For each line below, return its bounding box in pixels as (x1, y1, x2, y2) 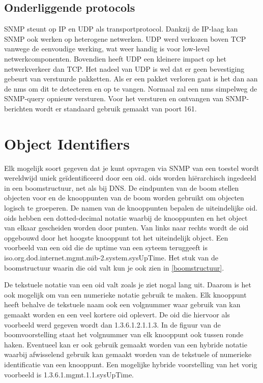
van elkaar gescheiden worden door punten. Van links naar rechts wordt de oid (4, 222, 249, 233)
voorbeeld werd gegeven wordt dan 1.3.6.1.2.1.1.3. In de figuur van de (4, 319, 221, 330)
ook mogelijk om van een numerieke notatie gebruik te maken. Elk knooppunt (4, 289, 247, 300)
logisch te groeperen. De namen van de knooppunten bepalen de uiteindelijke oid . (4, 202, 258, 213)
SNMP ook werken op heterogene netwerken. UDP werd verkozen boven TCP (4, 33, 246, 44)
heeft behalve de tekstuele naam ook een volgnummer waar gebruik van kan (4, 299, 241, 310)
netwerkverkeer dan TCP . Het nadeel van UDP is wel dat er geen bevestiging (4, 63, 245, 74)
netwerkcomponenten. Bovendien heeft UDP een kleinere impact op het (4, 53, 226, 64)
